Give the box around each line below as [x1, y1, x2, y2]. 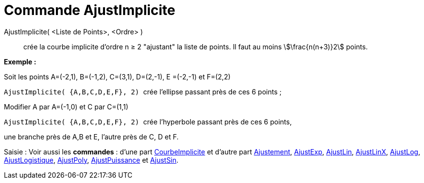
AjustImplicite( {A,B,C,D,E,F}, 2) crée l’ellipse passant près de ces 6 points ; [4, 87, 282, 96]
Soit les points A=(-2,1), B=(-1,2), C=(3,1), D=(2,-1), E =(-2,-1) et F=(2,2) [4, 72, 231, 81]
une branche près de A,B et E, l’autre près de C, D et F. [4, 132, 179, 141]
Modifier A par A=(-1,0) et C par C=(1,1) [4, 102, 128, 111]
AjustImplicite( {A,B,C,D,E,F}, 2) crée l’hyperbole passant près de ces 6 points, [4, 117, 292, 126]
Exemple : [4, 57, 36, 66]
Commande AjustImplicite [4, 2, 176, 18]
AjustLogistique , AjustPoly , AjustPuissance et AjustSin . [4, 155, 178, 164]
